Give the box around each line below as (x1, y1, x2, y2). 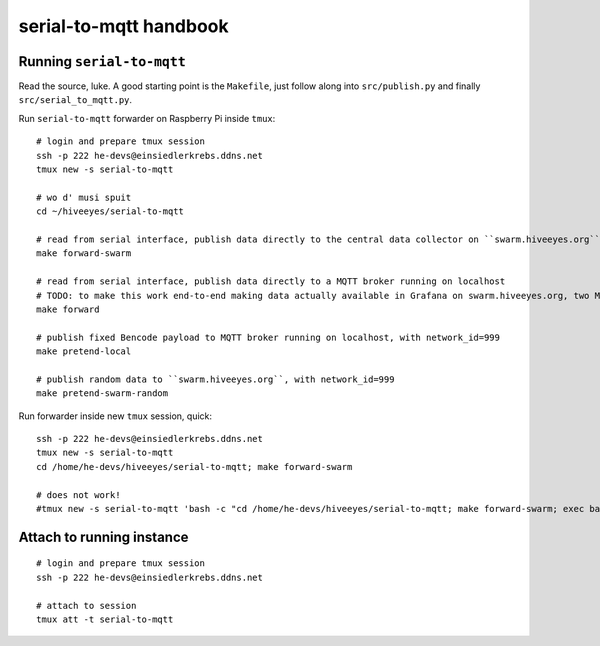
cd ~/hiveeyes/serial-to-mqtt (36, 206, 185, 217)
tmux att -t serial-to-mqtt (36, 613, 174, 625)
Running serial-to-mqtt (18, 53, 187, 70)
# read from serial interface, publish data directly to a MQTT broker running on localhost (36, 276, 506, 287)
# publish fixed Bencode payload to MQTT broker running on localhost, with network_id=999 (36, 331, 500, 343)
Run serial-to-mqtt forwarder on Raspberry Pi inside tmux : (18, 112, 276, 124)
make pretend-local (36, 346, 132, 357)
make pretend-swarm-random (36, 388, 169, 399)
